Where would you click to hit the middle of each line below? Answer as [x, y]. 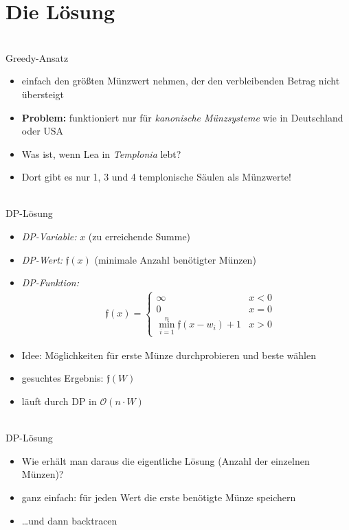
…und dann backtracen [69, 520]
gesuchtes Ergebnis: [63, 378]
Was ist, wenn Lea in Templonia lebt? [101, 153]
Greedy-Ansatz [37, 57]
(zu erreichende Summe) [139, 237]
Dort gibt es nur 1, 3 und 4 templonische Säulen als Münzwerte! [156, 177]
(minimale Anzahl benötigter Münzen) [175, 259]
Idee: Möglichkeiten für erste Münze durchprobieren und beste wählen [169, 355]
